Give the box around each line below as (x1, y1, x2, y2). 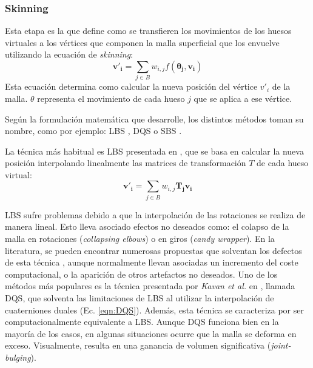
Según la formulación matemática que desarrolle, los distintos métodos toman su (5, 112, 304, 125)
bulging (5, 350, 31, 363)
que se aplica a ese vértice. (194, 92, 292, 104)
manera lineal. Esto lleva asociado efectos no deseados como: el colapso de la (5, 220, 289, 233)
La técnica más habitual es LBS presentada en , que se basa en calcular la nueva (5, 144, 304, 157)
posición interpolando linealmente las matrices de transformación (5, 156, 246, 169)
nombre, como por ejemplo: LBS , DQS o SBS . (5, 124, 182, 137)
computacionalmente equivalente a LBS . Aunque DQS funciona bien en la (5, 315, 279, 328)
